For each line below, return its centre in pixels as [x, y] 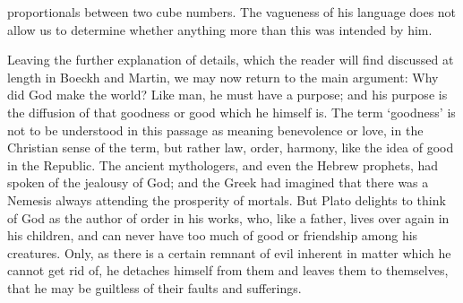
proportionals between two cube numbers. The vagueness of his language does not [232, 12]
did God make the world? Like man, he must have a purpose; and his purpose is [227, 95]
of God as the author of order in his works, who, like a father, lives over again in [228, 217]
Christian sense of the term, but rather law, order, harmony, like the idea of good [231, 147]
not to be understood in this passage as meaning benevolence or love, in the [215, 130]
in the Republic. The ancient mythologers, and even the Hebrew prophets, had [223, 164]
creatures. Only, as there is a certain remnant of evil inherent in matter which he [229, 252]
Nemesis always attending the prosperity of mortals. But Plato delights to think [227, 199]
